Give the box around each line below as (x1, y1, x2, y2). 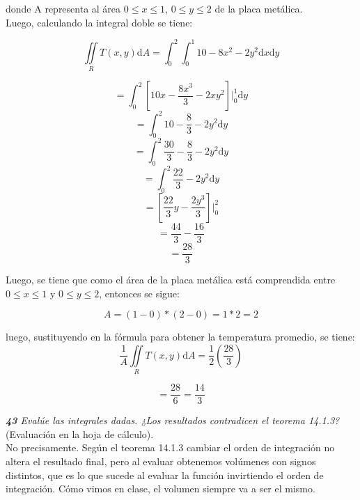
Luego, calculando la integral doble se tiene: (6, 15, 193, 29)
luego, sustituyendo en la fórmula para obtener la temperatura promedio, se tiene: (6, 329, 355, 344)
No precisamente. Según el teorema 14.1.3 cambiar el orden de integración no (6, 440, 335, 455)
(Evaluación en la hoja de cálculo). (6, 426, 154, 441)
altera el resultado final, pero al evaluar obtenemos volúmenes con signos (6, 453, 316, 468)
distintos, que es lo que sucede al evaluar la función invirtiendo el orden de (6, 467, 324, 482)
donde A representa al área (6, 1, 121, 15)
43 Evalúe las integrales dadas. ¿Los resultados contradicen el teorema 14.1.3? (6, 413, 340, 428)
